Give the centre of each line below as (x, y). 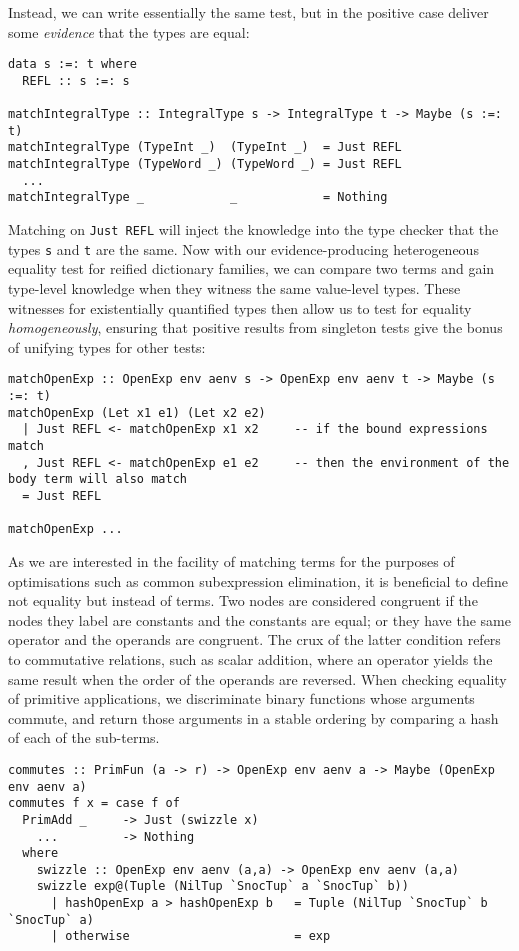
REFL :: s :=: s (76, 80)
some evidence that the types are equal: (129, 31)
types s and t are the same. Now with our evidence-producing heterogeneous (243, 248)
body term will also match (97, 479)
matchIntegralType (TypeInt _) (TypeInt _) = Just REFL (205, 147)
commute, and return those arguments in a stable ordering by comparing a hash (253, 717)
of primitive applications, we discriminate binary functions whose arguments (241, 698)
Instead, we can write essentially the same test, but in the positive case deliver (248, 12)
